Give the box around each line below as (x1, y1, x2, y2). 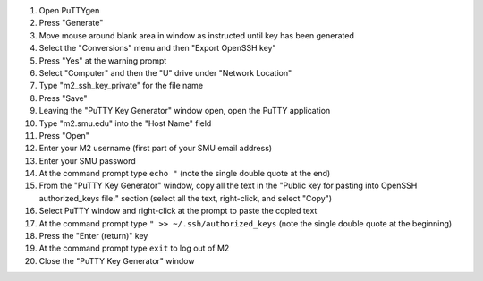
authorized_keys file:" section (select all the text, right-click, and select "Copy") (38, 192, 333, 203)
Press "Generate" (38, 18, 104, 29)
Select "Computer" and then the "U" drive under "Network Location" (38, 67, 292, 78)
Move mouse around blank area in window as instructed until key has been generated (38, 30, 355, 40)
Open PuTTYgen (38, 5, 100, 15)
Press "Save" (38, 92, 89, 103)
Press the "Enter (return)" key (38, 231, 148, 242)
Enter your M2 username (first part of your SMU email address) (38, 143, 273, 154)
